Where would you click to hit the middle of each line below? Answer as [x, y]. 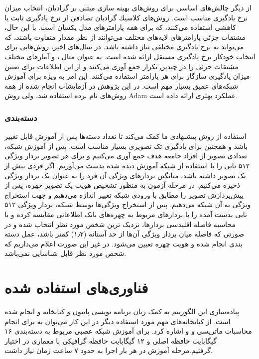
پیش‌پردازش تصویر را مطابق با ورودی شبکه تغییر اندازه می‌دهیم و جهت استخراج [124, 194]
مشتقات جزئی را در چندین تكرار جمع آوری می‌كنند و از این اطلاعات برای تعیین [122, 66]
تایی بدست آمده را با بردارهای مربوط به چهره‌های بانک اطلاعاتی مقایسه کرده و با [126, 214]
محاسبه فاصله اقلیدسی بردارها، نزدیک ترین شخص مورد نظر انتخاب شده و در [120, 224]
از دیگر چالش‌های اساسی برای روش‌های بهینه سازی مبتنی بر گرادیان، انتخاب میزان [128, 7]
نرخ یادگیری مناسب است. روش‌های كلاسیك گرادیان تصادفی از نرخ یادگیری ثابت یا [126, 17]
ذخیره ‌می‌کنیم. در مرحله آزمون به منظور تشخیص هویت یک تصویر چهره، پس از [123, 185]
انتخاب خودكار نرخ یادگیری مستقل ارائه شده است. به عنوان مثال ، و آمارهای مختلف [130, 56]
